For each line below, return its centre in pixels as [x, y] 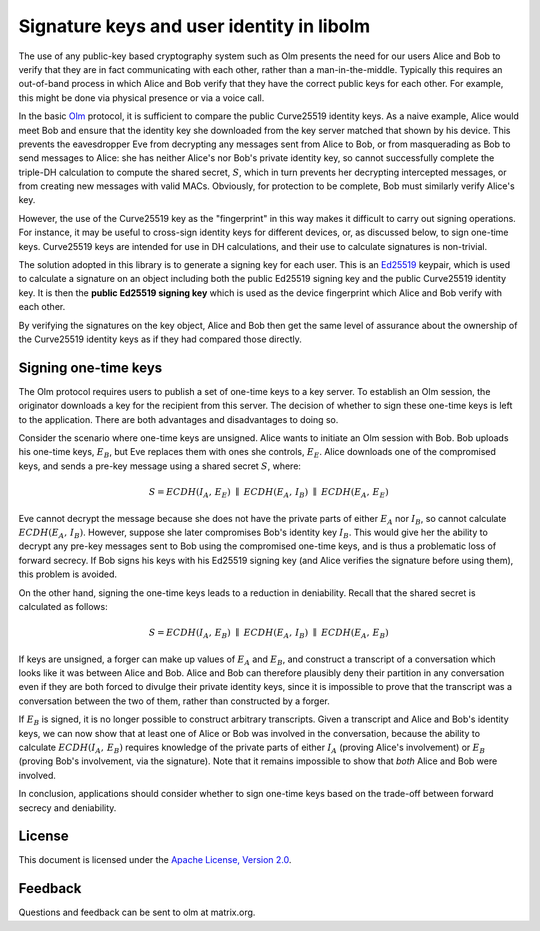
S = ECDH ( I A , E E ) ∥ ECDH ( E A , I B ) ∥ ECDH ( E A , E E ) [268, 493]
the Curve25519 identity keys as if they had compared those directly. [160, 339]
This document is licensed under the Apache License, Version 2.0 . [155, 860]
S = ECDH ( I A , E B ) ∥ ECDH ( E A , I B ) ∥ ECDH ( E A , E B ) [268, 633]
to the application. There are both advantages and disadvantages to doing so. [178, 419]
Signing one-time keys [90, 367]
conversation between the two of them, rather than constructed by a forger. [174, 701]
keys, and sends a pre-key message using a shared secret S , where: [160, 466]
